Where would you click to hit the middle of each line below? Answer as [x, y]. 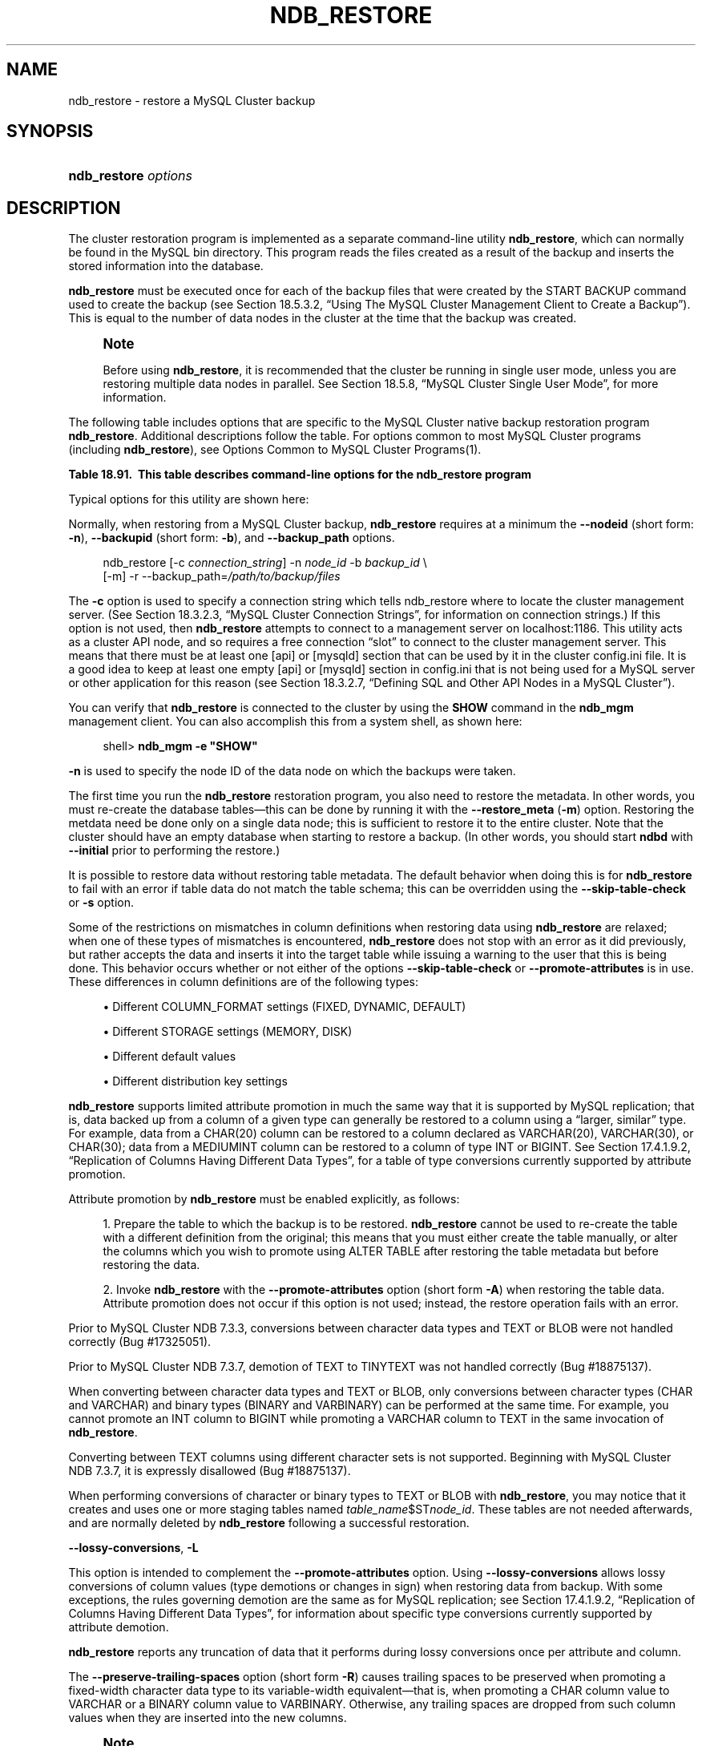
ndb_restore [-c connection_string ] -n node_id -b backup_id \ [265, 563]
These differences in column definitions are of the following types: [243, 982]
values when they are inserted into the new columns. [208, 1718]
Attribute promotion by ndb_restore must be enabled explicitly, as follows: [264, 1199]
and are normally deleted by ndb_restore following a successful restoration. [269, 1523]
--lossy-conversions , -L [133, 1548]
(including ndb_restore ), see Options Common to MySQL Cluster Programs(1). [275, 450]
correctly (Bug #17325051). [140, 1342]
